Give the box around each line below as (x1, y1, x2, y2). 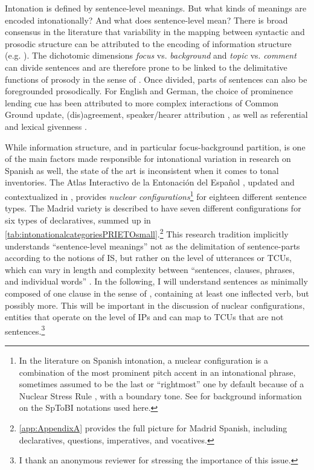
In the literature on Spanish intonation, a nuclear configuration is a (19, 354, 268, 366)
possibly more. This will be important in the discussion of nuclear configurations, (5, 298, 305, 311)
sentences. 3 (5, 323, 45, 337)
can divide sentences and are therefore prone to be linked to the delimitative (5, 60, 287, 73)
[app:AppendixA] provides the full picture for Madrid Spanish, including (19, 421, 287, 434)
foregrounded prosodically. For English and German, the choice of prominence (5, 85, 293, 97)
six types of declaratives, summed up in (5, 213, 151, 226)
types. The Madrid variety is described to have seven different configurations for (5, 202, 301, 214)
